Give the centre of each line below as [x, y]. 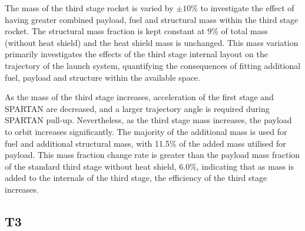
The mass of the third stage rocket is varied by [89, 8]
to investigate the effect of [247, 8]
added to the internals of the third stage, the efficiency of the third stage [136, 178]
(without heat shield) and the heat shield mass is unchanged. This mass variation [152, 42]
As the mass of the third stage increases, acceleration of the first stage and [139, 97]
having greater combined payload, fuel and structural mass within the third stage [152, 19]
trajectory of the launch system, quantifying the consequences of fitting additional [153, 65]
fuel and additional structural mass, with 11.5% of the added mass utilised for [145, 143]
